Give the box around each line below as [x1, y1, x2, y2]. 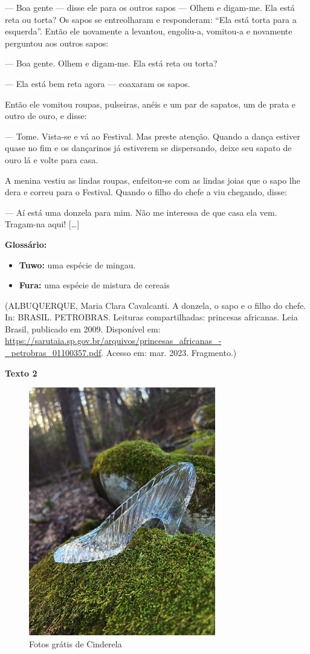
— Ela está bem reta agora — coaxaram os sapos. [5, 77, 190, 89]
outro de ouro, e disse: [5, 109, 87, 122]
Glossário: [5, 238, 47, 250]
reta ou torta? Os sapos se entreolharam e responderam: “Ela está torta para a [5, 13, 297, 25]
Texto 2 [5, 366, 37, 379]
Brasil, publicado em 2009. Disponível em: [5, 322, 161, 335]
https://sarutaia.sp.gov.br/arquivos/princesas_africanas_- [5, 334, 222, 347]
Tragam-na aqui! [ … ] [5, 218, 80, 230]
